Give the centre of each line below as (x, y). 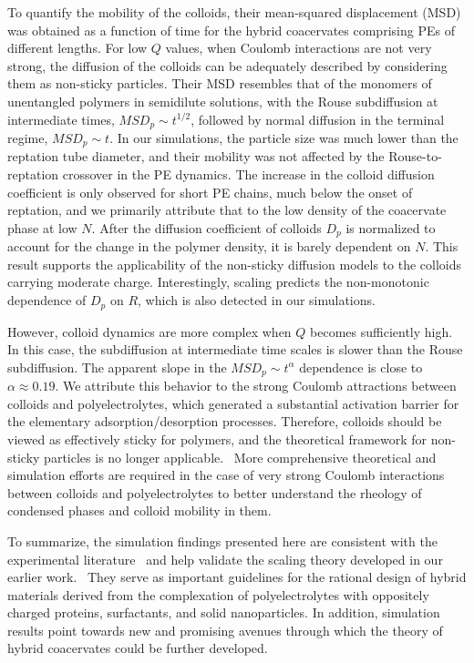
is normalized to (391, 227)
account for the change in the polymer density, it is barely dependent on (209, 246)
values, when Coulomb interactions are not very (299, 48)
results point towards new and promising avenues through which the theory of (225, 630)
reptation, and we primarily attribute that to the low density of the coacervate (227, 210)
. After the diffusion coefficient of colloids (206, 227)
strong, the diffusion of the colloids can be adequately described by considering (227, 65)
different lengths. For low (77, 48)
